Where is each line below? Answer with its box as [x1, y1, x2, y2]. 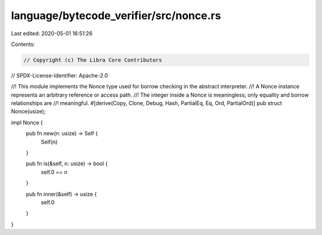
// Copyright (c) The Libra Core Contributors [23, 57, 162, 63]
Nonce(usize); [11, 108, 46, 115]
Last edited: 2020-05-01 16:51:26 [11, 30, 92, 37]
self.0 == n [41, 168, 68, 175]
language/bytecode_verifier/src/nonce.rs [11, 9, 221, 22]
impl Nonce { [11, 119, 43, 126]
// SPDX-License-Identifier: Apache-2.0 [11, 72, 109, 79]
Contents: [11, 41, 35, 48]
